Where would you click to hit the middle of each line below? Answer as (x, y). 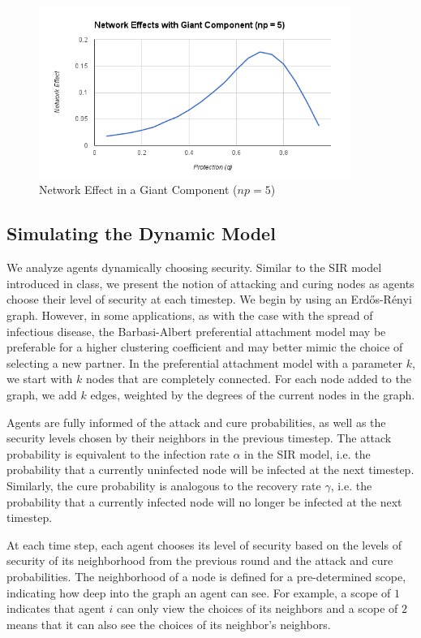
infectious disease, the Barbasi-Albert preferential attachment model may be (196, 331)
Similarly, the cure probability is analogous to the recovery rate (164, 485)
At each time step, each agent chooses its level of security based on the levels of (204, 544)
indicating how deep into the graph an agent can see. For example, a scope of (199, 592)
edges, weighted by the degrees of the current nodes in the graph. (253, 394)
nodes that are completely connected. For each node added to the (249, 379)
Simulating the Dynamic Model (141, 233)
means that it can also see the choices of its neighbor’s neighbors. (169, 624)
